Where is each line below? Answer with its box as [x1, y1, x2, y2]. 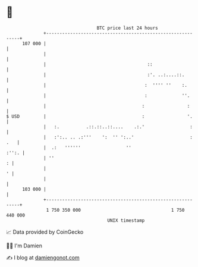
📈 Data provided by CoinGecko [6, 228, 84, 235]
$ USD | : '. [6, 113, 193, 120]
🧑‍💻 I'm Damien [6, 242, 43, 249]
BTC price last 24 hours [96, 25, 159, 31]
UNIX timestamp [107, 217, 145, 224]
